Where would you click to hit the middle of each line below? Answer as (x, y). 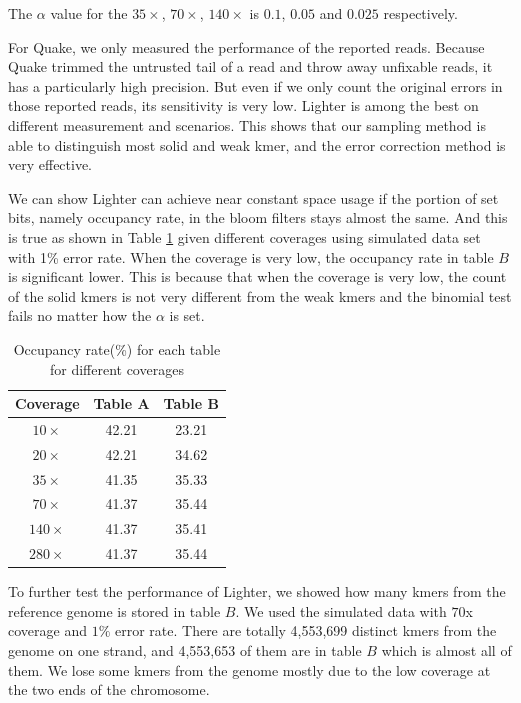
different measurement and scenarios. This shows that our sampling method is (247, 124)
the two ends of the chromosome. (109, 689)
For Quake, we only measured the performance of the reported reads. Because (246, 46)
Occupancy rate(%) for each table (117, 348)
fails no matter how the (80, 315)
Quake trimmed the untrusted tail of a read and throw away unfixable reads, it (250, 66)
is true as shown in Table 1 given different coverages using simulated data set (244, 236)
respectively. (420, 13)
